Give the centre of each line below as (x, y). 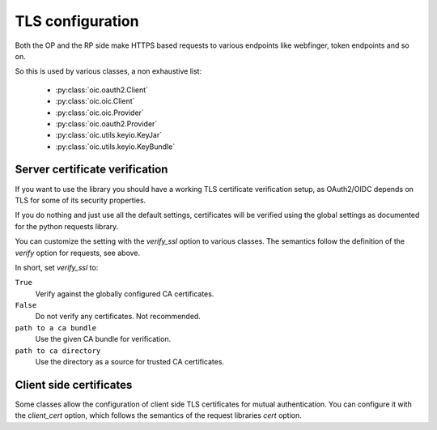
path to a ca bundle (56, 328)
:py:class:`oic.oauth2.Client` (102, 90)
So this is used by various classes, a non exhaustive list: (108, 71)
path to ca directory (58, 351)
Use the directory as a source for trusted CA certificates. (130, 362)
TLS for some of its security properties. (81, 200)
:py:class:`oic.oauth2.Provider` (106, 123)
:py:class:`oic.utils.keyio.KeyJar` (109, 135)
